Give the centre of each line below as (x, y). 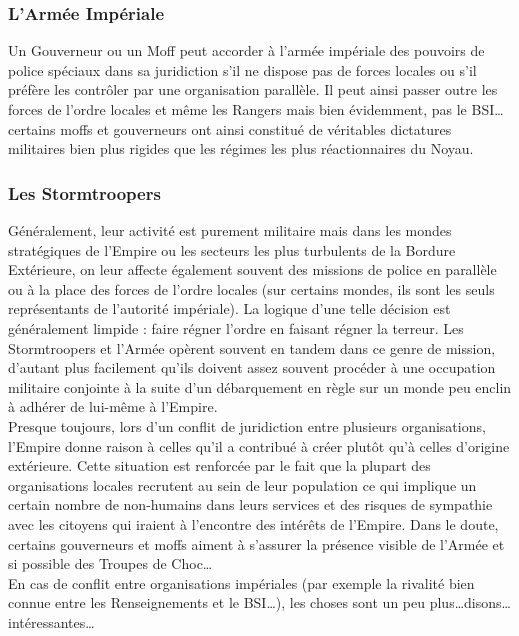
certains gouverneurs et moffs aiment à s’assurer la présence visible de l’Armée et (256, 543)
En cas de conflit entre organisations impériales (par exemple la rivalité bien (241, 582)
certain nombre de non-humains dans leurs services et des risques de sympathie (250, 504)
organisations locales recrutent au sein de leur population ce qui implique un (242, 484)
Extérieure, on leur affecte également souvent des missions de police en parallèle (252, 269)
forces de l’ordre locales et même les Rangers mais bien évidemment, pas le (237, 109)
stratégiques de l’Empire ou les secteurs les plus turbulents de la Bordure (232, 249)
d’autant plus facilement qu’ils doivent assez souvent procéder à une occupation (252, 367)
